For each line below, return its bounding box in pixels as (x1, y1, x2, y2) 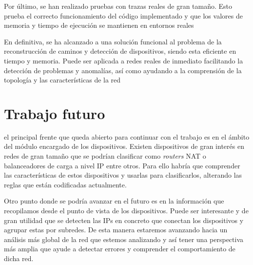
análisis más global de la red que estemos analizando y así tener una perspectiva (4, 234, 244, 244)
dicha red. (4, 253, 34, 263)
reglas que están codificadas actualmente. (4, 179, 127, 189)
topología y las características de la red (4, 75, 121, 85)
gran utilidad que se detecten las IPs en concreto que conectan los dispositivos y (4, 215, 244, 225)
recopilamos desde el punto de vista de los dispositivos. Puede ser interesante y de (4, 205, 249, 216)
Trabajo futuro (4, 103, 105, 123)
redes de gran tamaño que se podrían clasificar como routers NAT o (4, 151, 206, 161)
